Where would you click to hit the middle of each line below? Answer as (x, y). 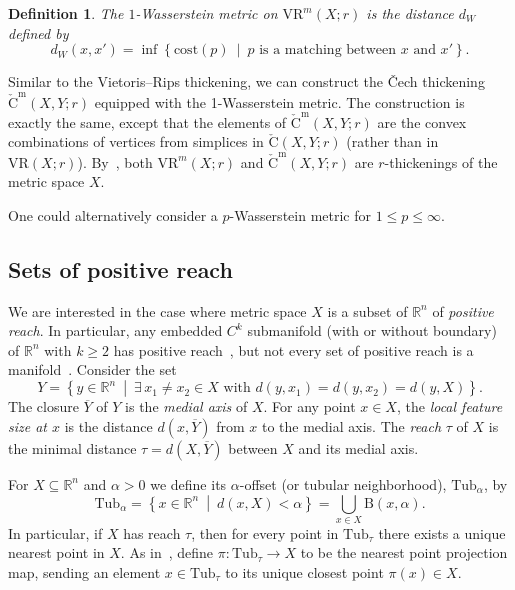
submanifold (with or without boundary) (372, 330)
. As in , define (167, 552)
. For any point (309, 406)
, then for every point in (265, 532)
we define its (188, 483)
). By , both (115, 161)
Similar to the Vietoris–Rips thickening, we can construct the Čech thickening (246, 81)
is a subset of (367, 310)
